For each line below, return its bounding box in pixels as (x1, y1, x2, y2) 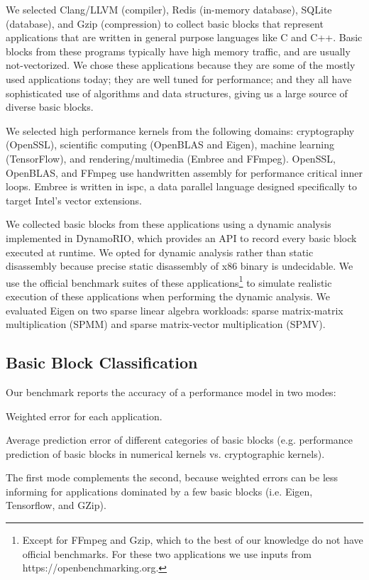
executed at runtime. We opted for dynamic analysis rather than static (6, 244, 314, 259)
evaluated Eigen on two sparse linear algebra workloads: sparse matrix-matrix (6, 302, 343, 317)
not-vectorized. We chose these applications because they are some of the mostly (6, 58, 356, 72)
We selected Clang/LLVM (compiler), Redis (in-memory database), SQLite (6, 2, 332, 16)
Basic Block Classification (6, 351, 198, 373)
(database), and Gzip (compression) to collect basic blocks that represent (6, 16, 324, 31)
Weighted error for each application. (6, 408, 163, 423)
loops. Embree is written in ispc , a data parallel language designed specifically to (6, 179, 357, 194)
